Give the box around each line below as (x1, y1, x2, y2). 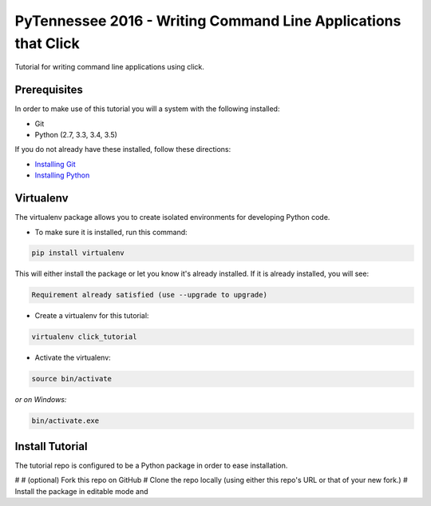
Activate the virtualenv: (34, 353, 111, 363)
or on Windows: (14, 395, 67, 404)
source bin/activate (31, 374, 112, 384)
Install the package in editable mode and (14, 486, 148, 496)
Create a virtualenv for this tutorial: (34, 311, 149, 321)
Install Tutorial (14, 440, 88, 453)
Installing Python (34, 170, 90, 180)
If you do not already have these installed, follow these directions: (14, 145, 231, 154)
